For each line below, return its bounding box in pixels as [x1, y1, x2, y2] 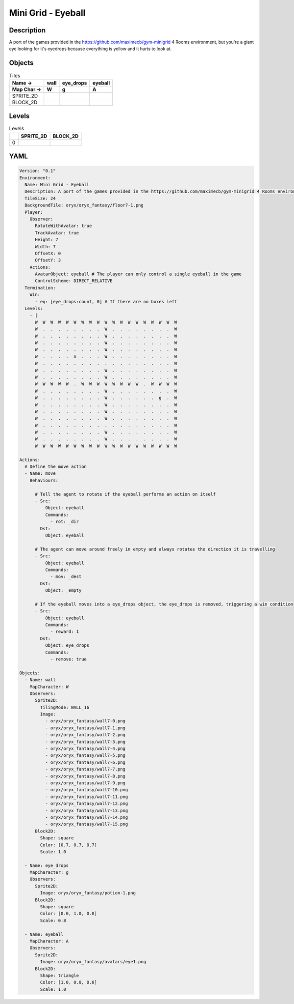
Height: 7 [35, 237, 59, 243]
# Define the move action [24, 464, 87, 469]
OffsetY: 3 [35, 258, 61, 263]
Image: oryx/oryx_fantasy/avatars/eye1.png [40, 959, 147, 965]
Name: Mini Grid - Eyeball [24, 182, 90, 188]
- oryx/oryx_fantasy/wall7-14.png [45, 814, 128, 820]
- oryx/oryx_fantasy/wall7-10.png [45, 787, 128, 793]
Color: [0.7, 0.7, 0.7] [40, 842, 98, 848]
